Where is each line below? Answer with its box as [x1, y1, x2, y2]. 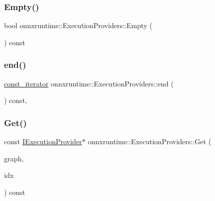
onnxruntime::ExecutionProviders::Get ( [88, 136, 211, 147]
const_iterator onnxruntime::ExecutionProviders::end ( [4, 78, 174, 88]
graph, [4, 153, 24, 163]
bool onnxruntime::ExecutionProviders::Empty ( [4, 20, 153, 31]
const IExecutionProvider [4, 136, 82, 147]
